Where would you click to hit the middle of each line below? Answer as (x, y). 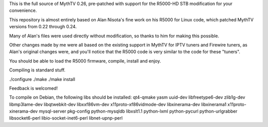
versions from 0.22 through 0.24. (43, 27)
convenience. (23, 10)
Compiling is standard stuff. (37, 70)
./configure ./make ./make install (42, 79)
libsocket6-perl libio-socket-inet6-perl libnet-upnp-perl (66, 118)
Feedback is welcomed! (33, 88)
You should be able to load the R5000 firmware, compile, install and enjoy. (85, 61)
